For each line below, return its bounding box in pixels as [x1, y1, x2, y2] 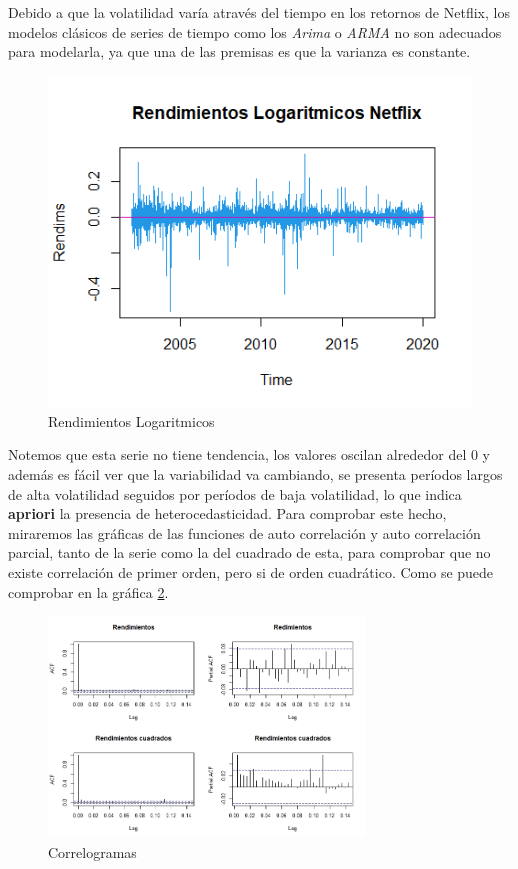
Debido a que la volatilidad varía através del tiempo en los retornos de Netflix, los [8, 2, 510, 22]
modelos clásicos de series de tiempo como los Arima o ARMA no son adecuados [8, 21, 502, 42]
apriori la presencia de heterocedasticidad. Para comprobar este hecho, [8, 503, 447, 524]
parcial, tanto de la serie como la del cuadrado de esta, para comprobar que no [8, 542, 491, 563]
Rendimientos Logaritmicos [48, 410, 215, 431]
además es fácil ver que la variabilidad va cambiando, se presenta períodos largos [8, 464, 503, 485]
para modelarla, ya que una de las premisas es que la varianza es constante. [8, 41, 471, 62]
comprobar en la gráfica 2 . [8, 581, 169, 602]
